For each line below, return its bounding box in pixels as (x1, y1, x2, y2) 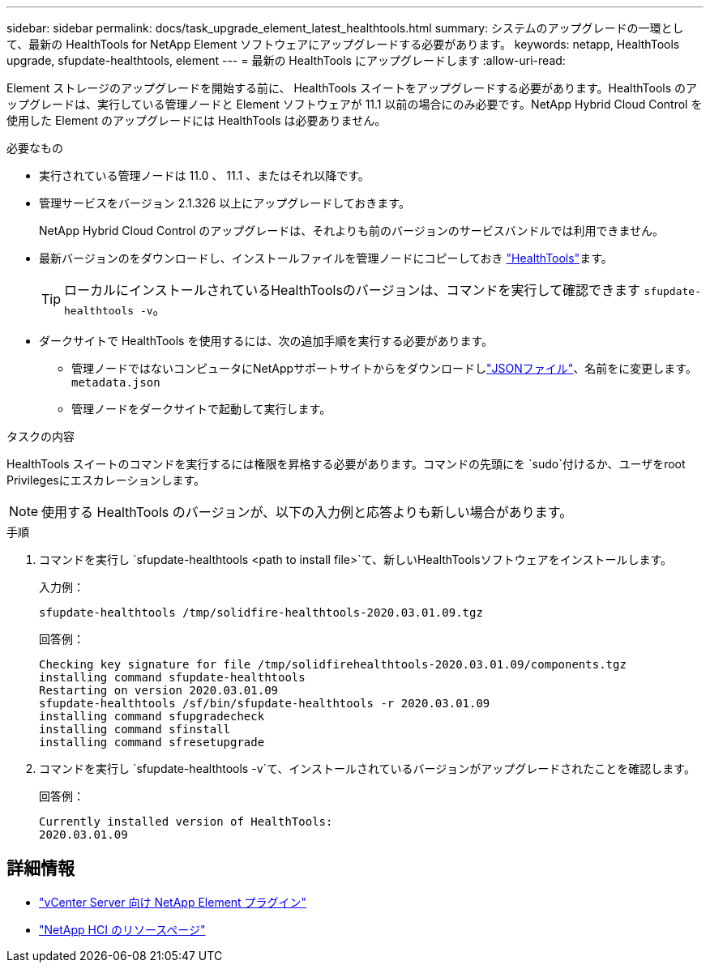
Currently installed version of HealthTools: (39, 815, 333, 828)
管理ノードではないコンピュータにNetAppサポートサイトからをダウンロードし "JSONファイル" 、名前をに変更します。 (71, 361, 697, 375)
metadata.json (71, 376, 160, 389)
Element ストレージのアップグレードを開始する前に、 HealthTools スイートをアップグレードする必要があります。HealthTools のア (6, 81, 698, 95)
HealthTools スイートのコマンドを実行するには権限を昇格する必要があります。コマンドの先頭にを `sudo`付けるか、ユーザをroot (6, 457, 686, 471)
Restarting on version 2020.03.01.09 (39, 684, 279, 697)
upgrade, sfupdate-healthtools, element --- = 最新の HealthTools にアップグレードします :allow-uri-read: (6, 53, 566, 67)
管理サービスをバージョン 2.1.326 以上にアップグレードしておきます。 (39, 196, 410, 210)
